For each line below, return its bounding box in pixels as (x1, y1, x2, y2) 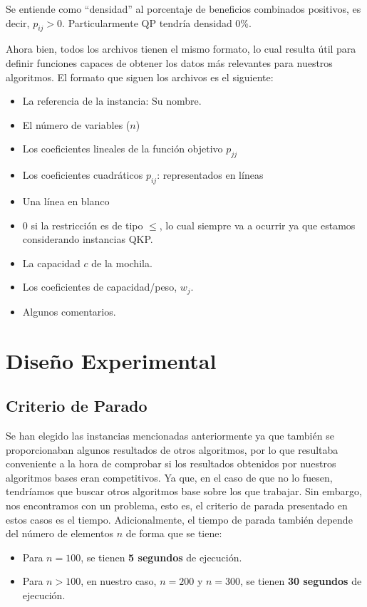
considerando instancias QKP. (22, 232, 153, 247)
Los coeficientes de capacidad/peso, (22, 279, 177, 294)
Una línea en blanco (22, 193, 110, 208)
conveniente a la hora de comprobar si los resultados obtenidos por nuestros (6, 456, 336, 471)
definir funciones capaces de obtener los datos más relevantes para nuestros (6, 55, 333, 70)
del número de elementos (6, 526, 113, 541)
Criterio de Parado (6, 395, 148, 417)
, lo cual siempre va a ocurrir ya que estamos (159, 217, 356, 232)
